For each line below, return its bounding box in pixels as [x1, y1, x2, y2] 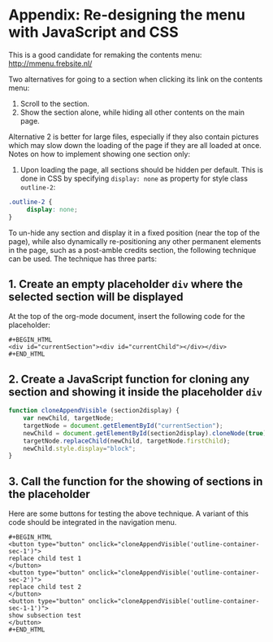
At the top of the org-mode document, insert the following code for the [8, 312, 245, 321]
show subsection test [8, 612, 82, 620]
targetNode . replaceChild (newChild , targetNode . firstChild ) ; [23, 437, 231, 445]
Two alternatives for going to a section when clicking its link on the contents [8, 74, 263, 84]
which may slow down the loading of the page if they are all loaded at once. [8, 140, 262, 150]
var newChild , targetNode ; [23, 414, 115, 422]
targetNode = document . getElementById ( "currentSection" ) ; [23, 421, 223, 430]
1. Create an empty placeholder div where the [8, 277, 244, 290]
